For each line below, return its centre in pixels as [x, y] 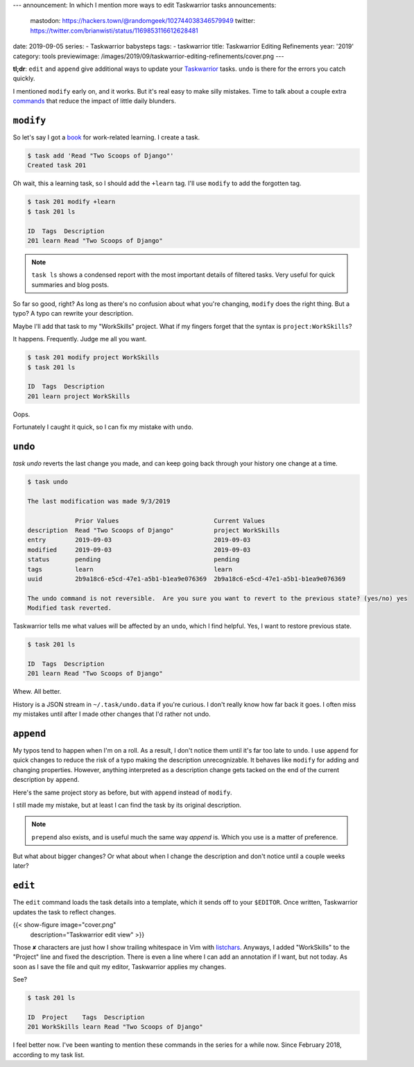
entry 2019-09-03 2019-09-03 [139, 540]
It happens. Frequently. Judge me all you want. [80, 339]
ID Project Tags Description [86, 1017]
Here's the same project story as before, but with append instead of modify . [122, 792]
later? [21, 866]
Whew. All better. [37, 692]
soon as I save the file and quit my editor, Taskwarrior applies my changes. [120, 966]
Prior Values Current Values [170, 521]
